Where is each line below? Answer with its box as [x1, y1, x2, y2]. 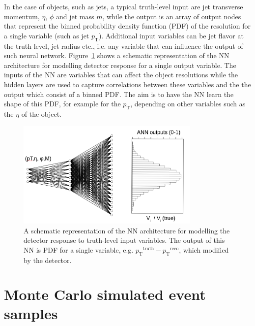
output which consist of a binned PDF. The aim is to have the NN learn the [4, 89, 234, 99]
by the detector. [24, 255, 72, 265]
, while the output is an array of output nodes [102, 11, 241, 21]
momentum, [4, 11, 40, 21]
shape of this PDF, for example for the [4, 98, 121, 109]
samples [4, 303, 58, 323]
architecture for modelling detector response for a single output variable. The [4, 60, 236, 70]
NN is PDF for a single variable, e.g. [24, 245, 134, 255]
